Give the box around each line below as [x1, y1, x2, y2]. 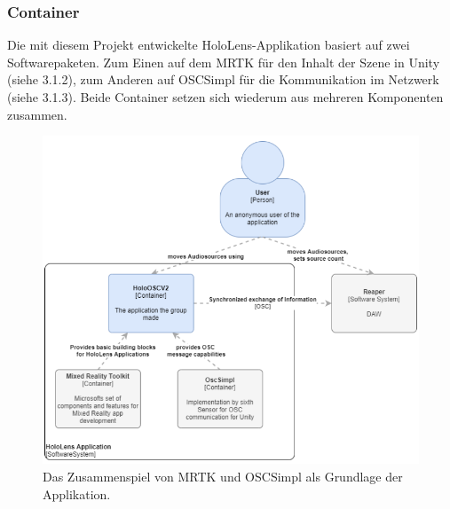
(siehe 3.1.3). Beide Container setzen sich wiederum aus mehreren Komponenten [7, 88, 444, 106]
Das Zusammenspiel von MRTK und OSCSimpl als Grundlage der [43, 467, 403, 486]
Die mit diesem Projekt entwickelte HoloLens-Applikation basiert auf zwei [7, 35, 410, 54]
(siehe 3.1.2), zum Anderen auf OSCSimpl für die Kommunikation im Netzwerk [7, 70, 439, 89]
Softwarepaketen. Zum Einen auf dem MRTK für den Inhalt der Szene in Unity [7, 52, 440, 71]
